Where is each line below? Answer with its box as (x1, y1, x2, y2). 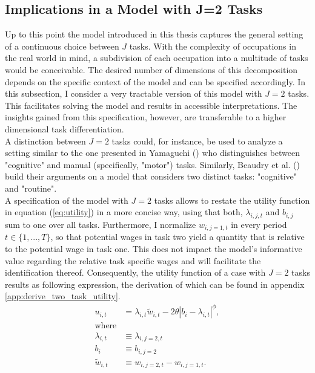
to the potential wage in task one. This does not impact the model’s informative (5, 242, 302, 255)
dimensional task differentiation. (5, 122, 124, 135)
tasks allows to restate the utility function (154, 193, 310, 206)
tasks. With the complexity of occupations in (129, 39, 296, 52)
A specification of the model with (5, 193, 128, 206)
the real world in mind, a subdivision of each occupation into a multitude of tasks (5, 51, 308, 64)
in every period (231, 218, 287, 230)
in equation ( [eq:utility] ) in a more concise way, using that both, (5, 206, 243, 218)
